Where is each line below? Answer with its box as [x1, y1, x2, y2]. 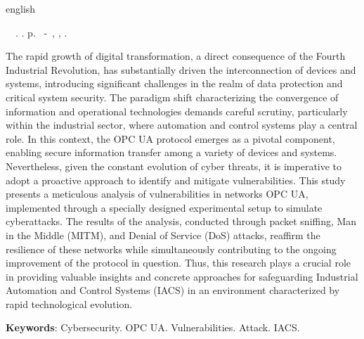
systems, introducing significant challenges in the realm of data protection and [6, 76, 343, 91]
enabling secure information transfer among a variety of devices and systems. [6, 145, 337, 160]
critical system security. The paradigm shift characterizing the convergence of [6, 89, 339, 104]
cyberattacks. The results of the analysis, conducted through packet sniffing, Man [6, 214, 357, 229]
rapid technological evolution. [6, 296, 133, 311]
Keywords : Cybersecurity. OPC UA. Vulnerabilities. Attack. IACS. [6, 320, 300, 335]
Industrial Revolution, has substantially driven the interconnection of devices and [6, 62, 356, 77]
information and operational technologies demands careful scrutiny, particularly [6, 103, 348, 118]
